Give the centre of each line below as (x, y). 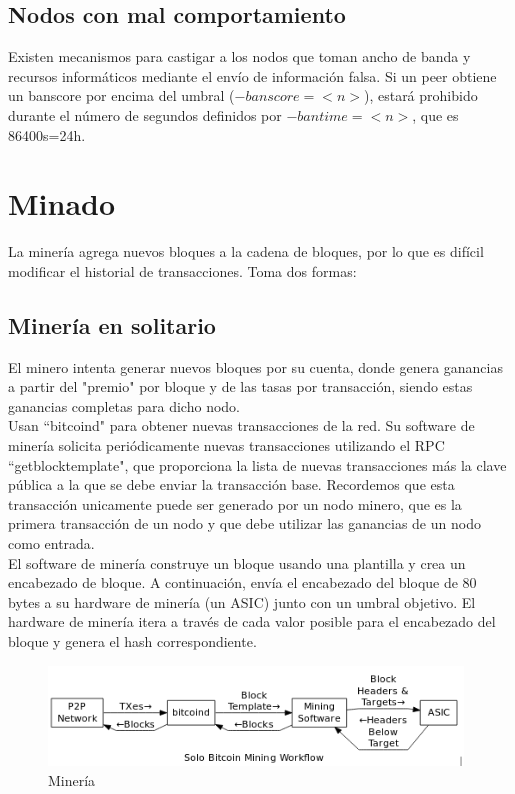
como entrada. (51, 543)
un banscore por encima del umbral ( (121, 95)
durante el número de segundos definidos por (145, 114)
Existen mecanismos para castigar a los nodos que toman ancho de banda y (239, 56)
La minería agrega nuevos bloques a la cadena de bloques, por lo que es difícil (246, 251)
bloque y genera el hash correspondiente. (132, 641)
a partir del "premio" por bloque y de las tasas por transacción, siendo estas (240, 386)
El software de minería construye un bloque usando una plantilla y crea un (237, 562)
